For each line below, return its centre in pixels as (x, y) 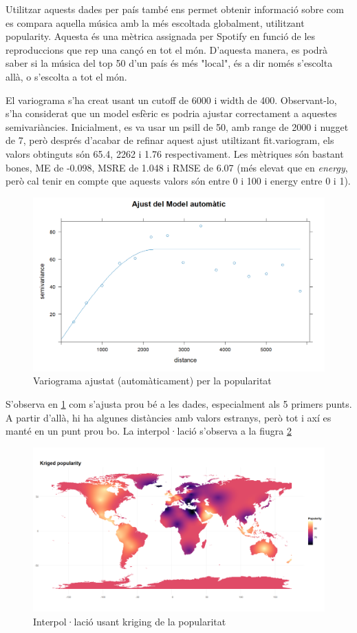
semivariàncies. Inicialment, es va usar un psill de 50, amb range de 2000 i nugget (177, 126)
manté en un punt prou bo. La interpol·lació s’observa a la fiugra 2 (149, 431)
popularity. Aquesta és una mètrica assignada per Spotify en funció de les (161, 36)
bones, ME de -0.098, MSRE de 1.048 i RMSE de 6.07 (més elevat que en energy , (177, 167)
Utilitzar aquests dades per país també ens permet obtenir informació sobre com (175, 9)
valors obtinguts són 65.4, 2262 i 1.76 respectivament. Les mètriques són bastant (175, 153)
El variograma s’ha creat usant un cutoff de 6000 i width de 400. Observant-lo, (171, 100)
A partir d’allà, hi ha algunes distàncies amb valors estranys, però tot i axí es (169, 417)
